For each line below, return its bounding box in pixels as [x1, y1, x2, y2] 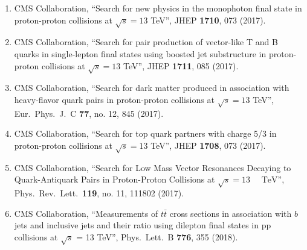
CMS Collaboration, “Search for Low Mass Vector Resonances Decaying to [14, 161, 291, 173]
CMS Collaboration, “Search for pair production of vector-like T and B [14, 36, 278, 48]
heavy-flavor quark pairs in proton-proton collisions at [14, 93, 215, 105]
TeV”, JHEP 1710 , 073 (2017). [150, 13, 266, 26]
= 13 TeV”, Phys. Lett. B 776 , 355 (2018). [76, 230, 238, 243]
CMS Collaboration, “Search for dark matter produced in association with [14, 81, 289, 94]
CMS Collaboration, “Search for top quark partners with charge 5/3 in [14, 127, 277, 140]
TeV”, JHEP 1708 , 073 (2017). [150, 139, 266, 151]
